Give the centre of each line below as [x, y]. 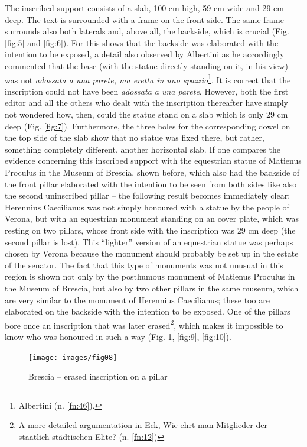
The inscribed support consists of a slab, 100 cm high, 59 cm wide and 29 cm [145, 8]
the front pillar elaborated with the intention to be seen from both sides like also [151, 184]
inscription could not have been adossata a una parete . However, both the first [147, 91]
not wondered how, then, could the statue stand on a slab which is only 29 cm [146, 114]
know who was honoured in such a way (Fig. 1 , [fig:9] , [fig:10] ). [118, 336]
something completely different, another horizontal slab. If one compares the [143, 149]
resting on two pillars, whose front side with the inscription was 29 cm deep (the [150, 230]
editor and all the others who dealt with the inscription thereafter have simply [146, 103]
